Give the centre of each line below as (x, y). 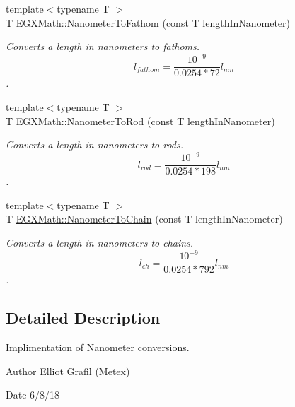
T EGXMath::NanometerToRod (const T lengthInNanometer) (140, 120)
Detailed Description (83, 318)
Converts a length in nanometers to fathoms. (103, 46)
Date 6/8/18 (33, 395)
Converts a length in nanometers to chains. (100, 243)
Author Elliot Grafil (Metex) (68, 371)
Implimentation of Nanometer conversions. (98, 347)
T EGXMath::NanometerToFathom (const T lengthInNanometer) (148, 22)
